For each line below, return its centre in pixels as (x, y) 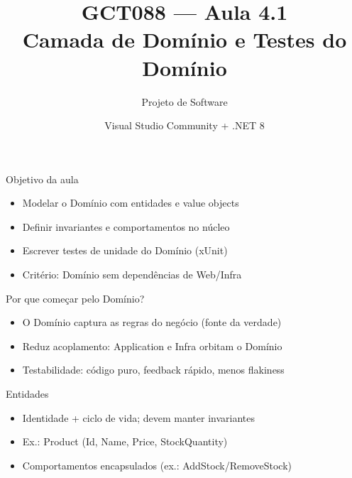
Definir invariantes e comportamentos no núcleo (126, 226)
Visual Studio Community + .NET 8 (185, 125)
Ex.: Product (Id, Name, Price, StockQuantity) (125, 441)
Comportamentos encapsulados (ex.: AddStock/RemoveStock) (157, 465)
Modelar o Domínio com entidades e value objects (131, 203)
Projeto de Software (185, 101)
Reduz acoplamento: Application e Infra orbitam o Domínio (152, 346)
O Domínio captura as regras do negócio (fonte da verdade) (152, 322)
